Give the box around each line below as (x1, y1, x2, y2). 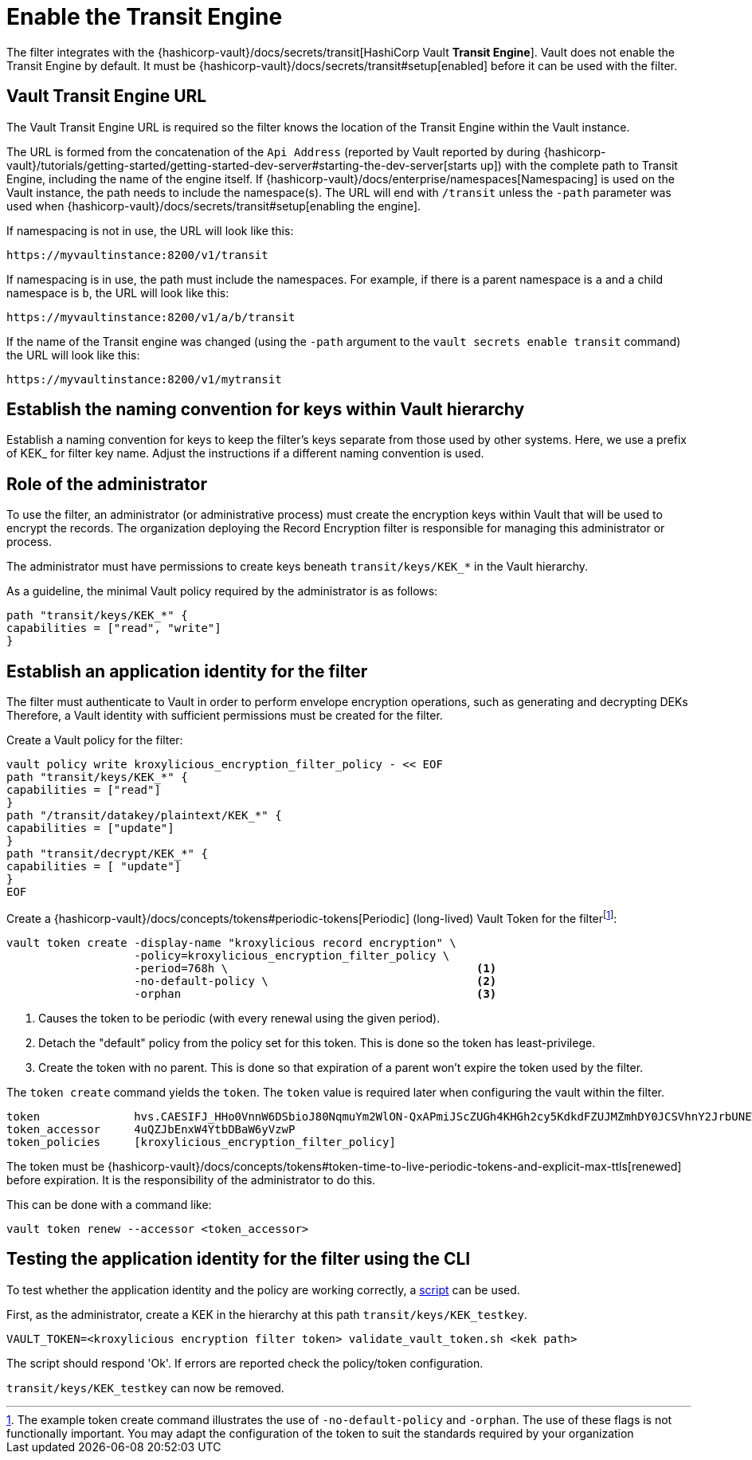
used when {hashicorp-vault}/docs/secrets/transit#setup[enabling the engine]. (6, 198, 421, 213)
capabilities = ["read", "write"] (6, 622, 221, 635)
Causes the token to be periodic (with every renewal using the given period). (38, 1011, 441, 1025)
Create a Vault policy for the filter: (6, 733, 183, 748)
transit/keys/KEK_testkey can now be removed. (6, 1380, 284, 1395)
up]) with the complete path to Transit (480, 158, 678, 172)
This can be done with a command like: (6, 1197, 212, 1211)
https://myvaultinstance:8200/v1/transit (6, 248, 268, 261)
